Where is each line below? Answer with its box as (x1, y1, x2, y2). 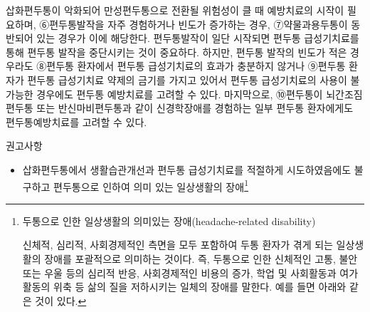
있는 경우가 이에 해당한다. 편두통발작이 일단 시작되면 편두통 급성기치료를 (36, 31, 359, 46)
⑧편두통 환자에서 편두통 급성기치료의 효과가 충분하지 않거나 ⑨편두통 (36, 58, 346, 73)
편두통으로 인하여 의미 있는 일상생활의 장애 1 (53, 177, 248, 194)
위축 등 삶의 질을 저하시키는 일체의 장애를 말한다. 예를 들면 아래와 (53, 279, 347, 294)
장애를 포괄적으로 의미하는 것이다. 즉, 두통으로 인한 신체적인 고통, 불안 (44, 251, 358, 266)
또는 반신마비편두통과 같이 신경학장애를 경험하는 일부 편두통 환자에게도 (36, 100, 354, 115)
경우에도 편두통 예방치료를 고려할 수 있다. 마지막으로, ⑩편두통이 (36, 86, 323, 101)
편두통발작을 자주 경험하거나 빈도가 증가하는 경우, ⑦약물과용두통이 (49, 16, 348, 31)
